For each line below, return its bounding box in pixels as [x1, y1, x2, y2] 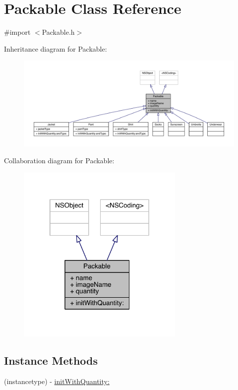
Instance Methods [4, 352, 98, 368]
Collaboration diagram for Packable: [4, 155, 115, 165]
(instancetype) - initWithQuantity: [4, 376, 110, 386]
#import [4, 27, 31, 37]
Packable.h [42, 27, 75, 37]
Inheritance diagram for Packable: [4, 43, 107, 54]
